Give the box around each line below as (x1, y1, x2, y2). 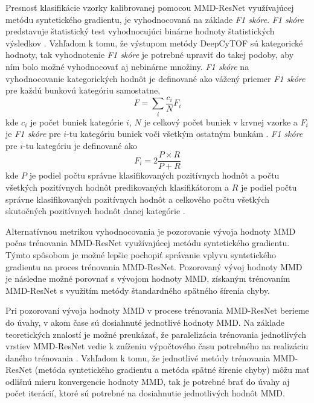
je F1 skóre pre (5, 127, 61, 140)
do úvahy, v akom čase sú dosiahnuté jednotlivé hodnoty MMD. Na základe (5, 316, 285, 328)
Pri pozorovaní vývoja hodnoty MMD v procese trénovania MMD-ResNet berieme (5, 304, 309, 317)
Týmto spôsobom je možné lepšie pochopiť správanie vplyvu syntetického (5, 248, 277, 261)
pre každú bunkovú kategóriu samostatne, (5, 84, 161, 97)
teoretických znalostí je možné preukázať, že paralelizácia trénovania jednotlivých (5, 328, 306, 340)
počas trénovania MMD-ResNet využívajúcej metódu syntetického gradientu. (5, 236, 290, 249)
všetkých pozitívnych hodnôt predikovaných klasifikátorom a (5, 180, 229, 193)
